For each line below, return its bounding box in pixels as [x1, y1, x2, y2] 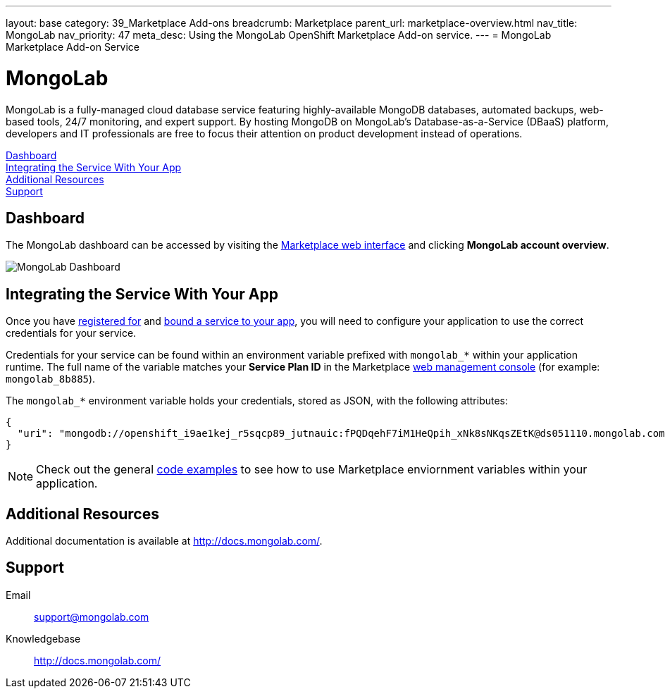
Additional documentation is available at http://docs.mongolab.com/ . [6, 535, 323, 547]
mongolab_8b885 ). [6, 373, 96, 385]
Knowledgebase [6, 632, 81, 645]
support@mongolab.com [34, 610, 149, 623]
